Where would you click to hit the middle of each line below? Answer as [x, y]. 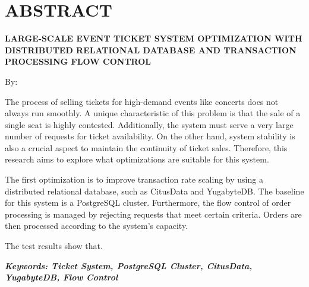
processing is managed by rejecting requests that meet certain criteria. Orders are [153, 214]
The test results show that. [54, 246]
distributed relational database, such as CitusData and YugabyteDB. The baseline [154, 191]
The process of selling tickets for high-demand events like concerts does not [142, 101]
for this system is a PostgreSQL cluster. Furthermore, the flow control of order [148, 203]
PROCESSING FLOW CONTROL [78, 61]
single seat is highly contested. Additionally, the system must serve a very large [149, 124]
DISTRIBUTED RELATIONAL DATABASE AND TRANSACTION [151, 50]
